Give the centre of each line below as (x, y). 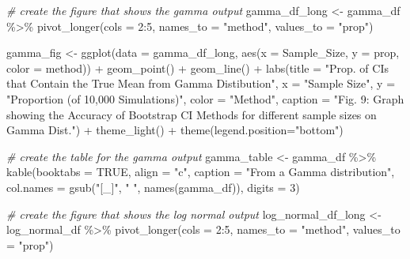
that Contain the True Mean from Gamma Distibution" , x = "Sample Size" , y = (201, 83)
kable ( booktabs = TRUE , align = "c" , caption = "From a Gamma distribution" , (201, 172)
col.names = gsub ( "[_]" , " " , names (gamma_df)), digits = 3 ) (153, 187)
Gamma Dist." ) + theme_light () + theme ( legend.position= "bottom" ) (175, 130)
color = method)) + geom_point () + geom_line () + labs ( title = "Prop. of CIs (197, 68)
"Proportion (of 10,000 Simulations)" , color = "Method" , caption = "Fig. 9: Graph (205, 98)
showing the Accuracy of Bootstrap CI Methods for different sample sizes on (192, 114)
